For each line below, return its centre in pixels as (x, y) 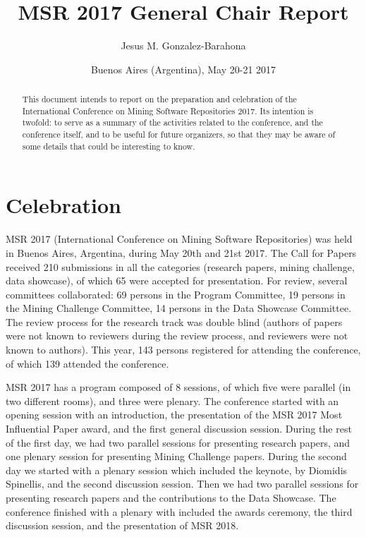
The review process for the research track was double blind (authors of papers (174, 321)
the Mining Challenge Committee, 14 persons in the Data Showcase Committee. (179, 308)
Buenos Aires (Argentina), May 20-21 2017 (183, 69)
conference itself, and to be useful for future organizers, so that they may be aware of (179, 134)
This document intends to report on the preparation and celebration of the (159, 99)
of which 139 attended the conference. (87, 363)
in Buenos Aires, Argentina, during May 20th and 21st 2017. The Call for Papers (181, 252)
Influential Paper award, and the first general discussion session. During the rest (179, 429)
